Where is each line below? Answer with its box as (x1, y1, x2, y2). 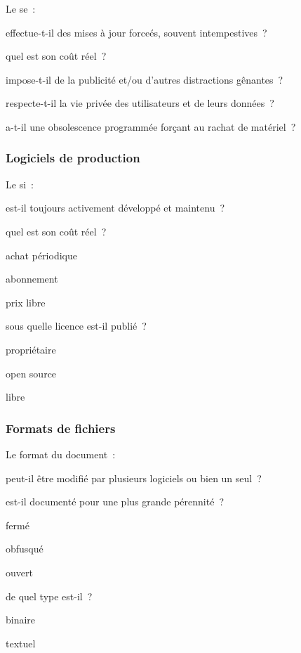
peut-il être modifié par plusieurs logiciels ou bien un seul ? (6, 470, 262, 485)
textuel (6, 635, 36, 650)
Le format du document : (6, 446, 116, 461)
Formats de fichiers (6, 419, 116, 437)
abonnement (6, 271, 58, 286)
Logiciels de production (6, 149, 140, 167)
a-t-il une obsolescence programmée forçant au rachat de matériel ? (6, 119, 296, 134)
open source (6, 366, 57, 380)
